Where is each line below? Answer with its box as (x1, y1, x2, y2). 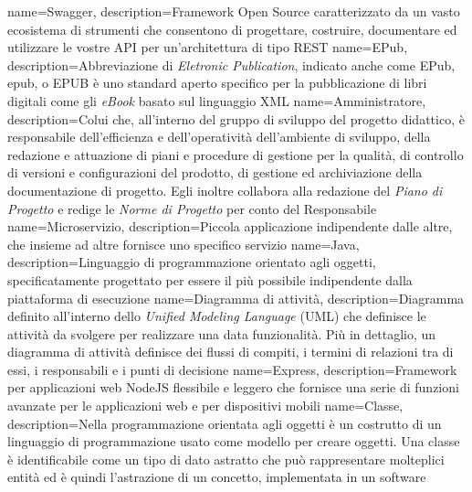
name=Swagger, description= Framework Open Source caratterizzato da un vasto (7, 2, 460, 20)
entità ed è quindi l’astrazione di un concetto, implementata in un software (7, 467, 426, 487)
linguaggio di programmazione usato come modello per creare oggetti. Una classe (7, 432, 460, 451)
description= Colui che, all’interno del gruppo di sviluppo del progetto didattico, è (7, 109, 465, 128)
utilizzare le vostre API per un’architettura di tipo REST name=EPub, (7, 37, 408, 57)
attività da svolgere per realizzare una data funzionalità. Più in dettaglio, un (7, 324, 436, 343)
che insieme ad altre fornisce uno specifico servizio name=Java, (7, 234, 360, 253)
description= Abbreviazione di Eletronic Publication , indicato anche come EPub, (7, 55, 456, 74)
